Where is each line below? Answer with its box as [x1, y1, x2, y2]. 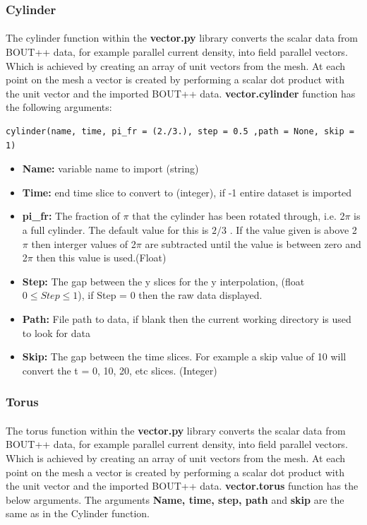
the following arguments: [6, 100, 112, 114]
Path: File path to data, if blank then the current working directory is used [22, 311, 351, 326]
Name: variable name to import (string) [22, 161, 199, 176]
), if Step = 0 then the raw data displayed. [78, 288, 263, 302]
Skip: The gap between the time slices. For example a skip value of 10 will [22, 349, 347, 364]
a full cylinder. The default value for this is [22, 222, 209, 237]
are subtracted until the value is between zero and [145, 236, 361, 251]
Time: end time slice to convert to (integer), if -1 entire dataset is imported [22, 184, 352, 199]
